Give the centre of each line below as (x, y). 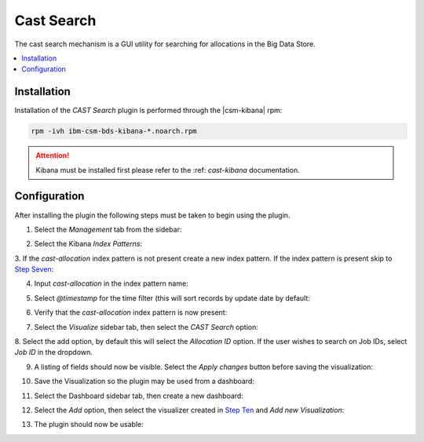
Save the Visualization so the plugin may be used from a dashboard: (144, 382)
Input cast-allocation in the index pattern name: (111, 283)
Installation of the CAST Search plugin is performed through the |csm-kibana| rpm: (148, 111)
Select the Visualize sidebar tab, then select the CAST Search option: (146, 327)
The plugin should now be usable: (89, 425)
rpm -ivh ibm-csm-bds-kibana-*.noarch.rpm (114, 131)
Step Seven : (34, 269)
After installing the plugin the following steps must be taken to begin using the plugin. (152, 215)
